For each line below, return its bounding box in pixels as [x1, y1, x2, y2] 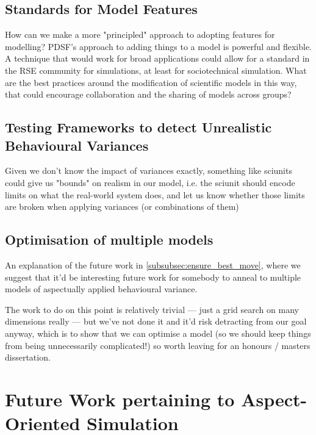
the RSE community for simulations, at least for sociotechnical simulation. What [5, 63, 307, 76]
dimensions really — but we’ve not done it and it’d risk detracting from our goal [5, 315, 307, 328]
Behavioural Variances [5, 135, 149, 154]
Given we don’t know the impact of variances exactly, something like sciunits [5, 164, 292, 177]
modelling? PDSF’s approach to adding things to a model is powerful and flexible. [5, 40, 312, 52]
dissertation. [5, 351, 51, 364]
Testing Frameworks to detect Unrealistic [5, 118, 272, 137]
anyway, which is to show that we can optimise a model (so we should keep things [5, 326, 311, 339]
